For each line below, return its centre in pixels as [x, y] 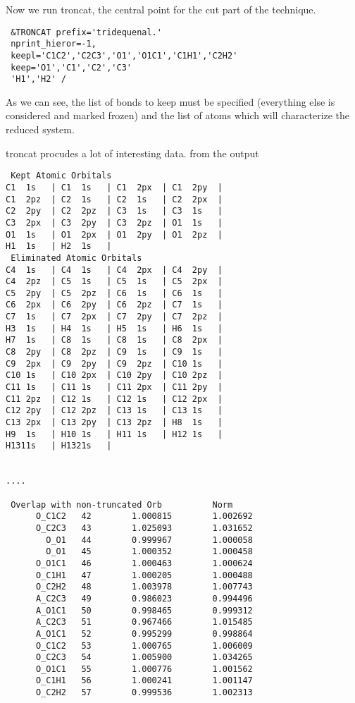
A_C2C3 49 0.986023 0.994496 [144, 598]
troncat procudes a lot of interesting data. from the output [132, 153]
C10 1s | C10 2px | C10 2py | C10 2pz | [114, 375]
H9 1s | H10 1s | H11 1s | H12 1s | [114, 434]
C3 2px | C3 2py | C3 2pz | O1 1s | [114, 222]
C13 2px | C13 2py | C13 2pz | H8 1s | [114, 423]
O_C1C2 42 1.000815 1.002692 [144, 516]
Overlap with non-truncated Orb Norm [122, 505]
